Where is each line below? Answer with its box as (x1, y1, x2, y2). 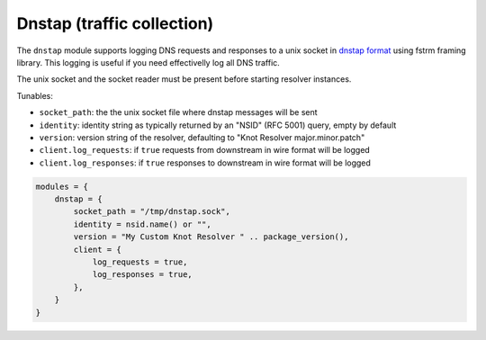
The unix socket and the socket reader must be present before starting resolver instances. (16, 74, 352, 85)
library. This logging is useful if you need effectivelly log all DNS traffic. (16, 57, 281, 67)
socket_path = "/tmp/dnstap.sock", (73, 207, 231, 217)
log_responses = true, (92, 270, 193, 280)
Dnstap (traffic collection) (16, 13, 214, 33)
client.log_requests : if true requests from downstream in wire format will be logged (39, 145, 371, 156)
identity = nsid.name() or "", (73, 219, 211, 229)
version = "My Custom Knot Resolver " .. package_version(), (73, 232, 349, 242)
